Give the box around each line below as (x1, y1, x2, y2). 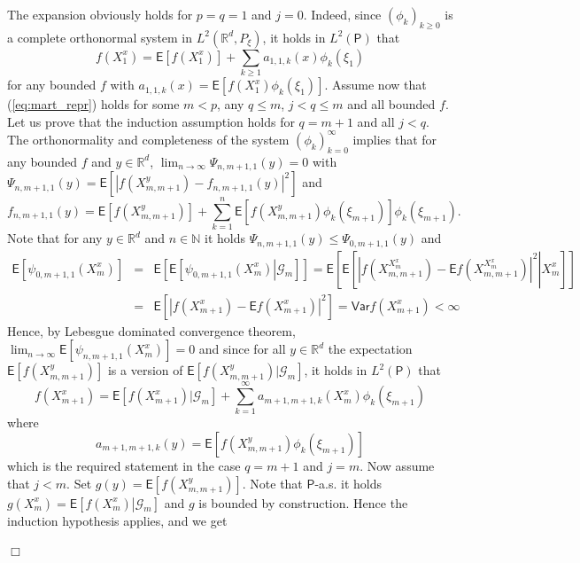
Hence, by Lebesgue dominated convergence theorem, (7, 321, 296, 340)
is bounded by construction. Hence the (198, 493, 408, 512)
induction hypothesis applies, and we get (7, 511, 228, 529)
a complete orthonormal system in (7, 27, 193, 46)
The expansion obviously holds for (7, 5, 193, 23)
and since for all (198, 340, 286, 358)
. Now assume (360, 457, 435, 475)
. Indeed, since (303, 5, 382, 23)
